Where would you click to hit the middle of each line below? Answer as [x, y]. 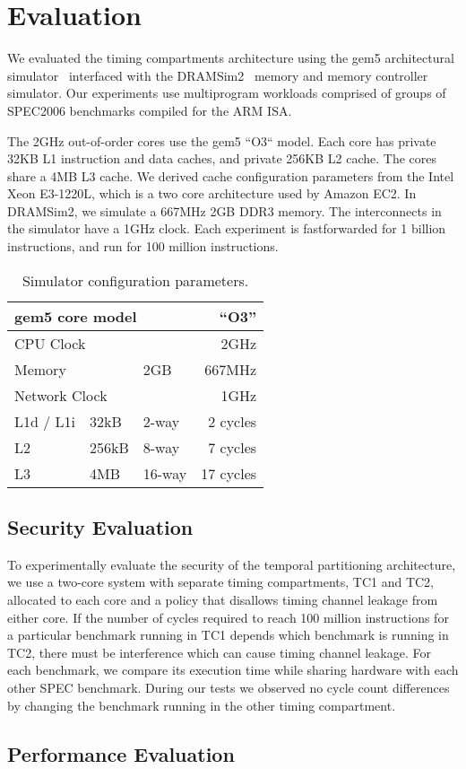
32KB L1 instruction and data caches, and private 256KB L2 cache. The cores [222, 158]
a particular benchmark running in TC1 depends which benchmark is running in [228, 635]
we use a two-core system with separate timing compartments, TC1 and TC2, [221, 582]
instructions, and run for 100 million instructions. [143, 246]
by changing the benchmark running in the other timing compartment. [202, 705]
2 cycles [233, 421]
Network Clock [61, 395]
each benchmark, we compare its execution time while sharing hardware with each [233, 670]
